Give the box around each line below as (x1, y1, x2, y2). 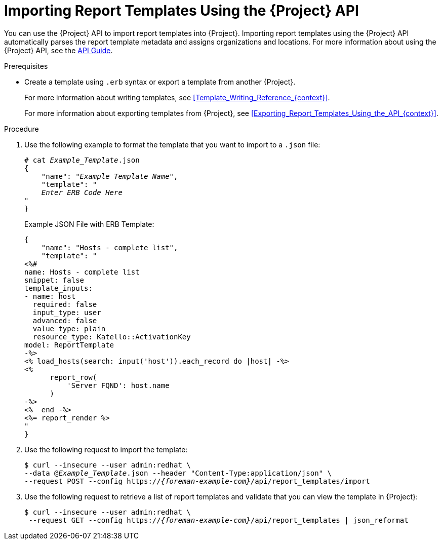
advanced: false (32, 316, 97, 325)
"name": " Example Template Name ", (41, 172, 178, 180)
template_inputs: (24, 284, 93, 292)
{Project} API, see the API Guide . (4, 46, 113, 55)
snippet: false (24, 276, 85, 284)
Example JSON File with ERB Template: (24, 219, 154, 228)
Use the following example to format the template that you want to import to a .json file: (24, 140, 320, 149)
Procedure (4, 124, 39, 133)
